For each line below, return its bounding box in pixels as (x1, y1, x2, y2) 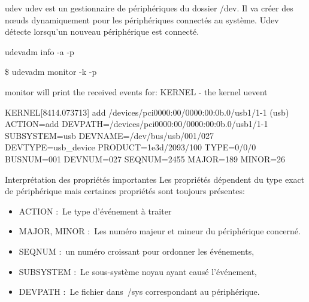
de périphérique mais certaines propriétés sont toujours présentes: (5, 185, 245, 197)
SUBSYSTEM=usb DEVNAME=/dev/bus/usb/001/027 (5, 129, 214, 141)
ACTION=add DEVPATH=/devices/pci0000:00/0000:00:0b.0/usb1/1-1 (5, 117, 268, 130)
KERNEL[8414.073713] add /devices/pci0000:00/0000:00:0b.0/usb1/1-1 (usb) (5, 105, 289, 118)
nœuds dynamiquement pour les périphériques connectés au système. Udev (5, 13, 279, 26)
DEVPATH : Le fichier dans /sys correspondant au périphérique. (19, 285, 260, 298)
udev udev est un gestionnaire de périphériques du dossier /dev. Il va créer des (5, 2, 293, 14)
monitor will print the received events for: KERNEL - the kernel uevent (5, 85, 268, 98)
